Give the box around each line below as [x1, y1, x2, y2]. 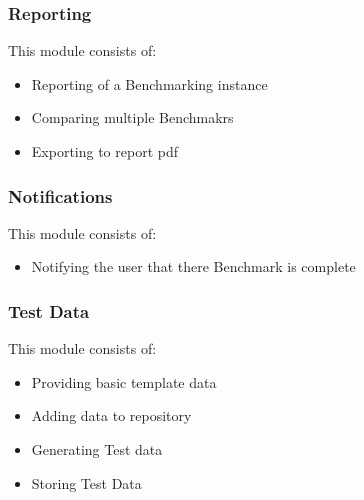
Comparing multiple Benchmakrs [31, 107, 234, 128]
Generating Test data [31, 439, 163, 459]
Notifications [8, 183, 113, 208]
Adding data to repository [31, 405, 192, 426]
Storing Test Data [31, 472, 142, 493]
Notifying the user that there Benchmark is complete [31, 256, 356, 277]
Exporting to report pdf [31, 141, 178, 161]
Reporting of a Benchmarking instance [31, 73, 268, 94]
